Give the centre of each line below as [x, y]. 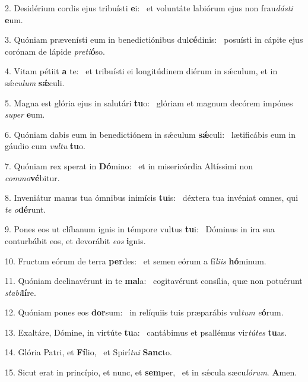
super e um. [25, 114]
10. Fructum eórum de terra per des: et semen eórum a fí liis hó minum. [136, 261]
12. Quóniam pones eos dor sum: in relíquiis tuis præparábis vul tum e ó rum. [144, 312]
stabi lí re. [20, 292]
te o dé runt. [26, 209]
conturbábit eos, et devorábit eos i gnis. [75, 240]
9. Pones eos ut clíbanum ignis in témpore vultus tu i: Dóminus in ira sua [140, 229]
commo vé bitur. [32, 177]
